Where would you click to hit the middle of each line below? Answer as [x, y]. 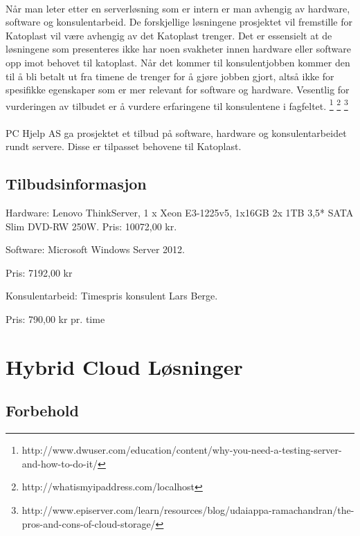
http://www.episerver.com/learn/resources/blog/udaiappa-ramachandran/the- [188, 509]
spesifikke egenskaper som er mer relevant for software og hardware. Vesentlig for [178, 90]
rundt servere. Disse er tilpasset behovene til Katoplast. [124, 146]
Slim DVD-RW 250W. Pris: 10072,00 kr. [91, 226]
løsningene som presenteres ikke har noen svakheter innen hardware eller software [178, 49]
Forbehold [42, 410]
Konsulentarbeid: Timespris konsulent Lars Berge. [112, 296]
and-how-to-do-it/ [60, 463]
